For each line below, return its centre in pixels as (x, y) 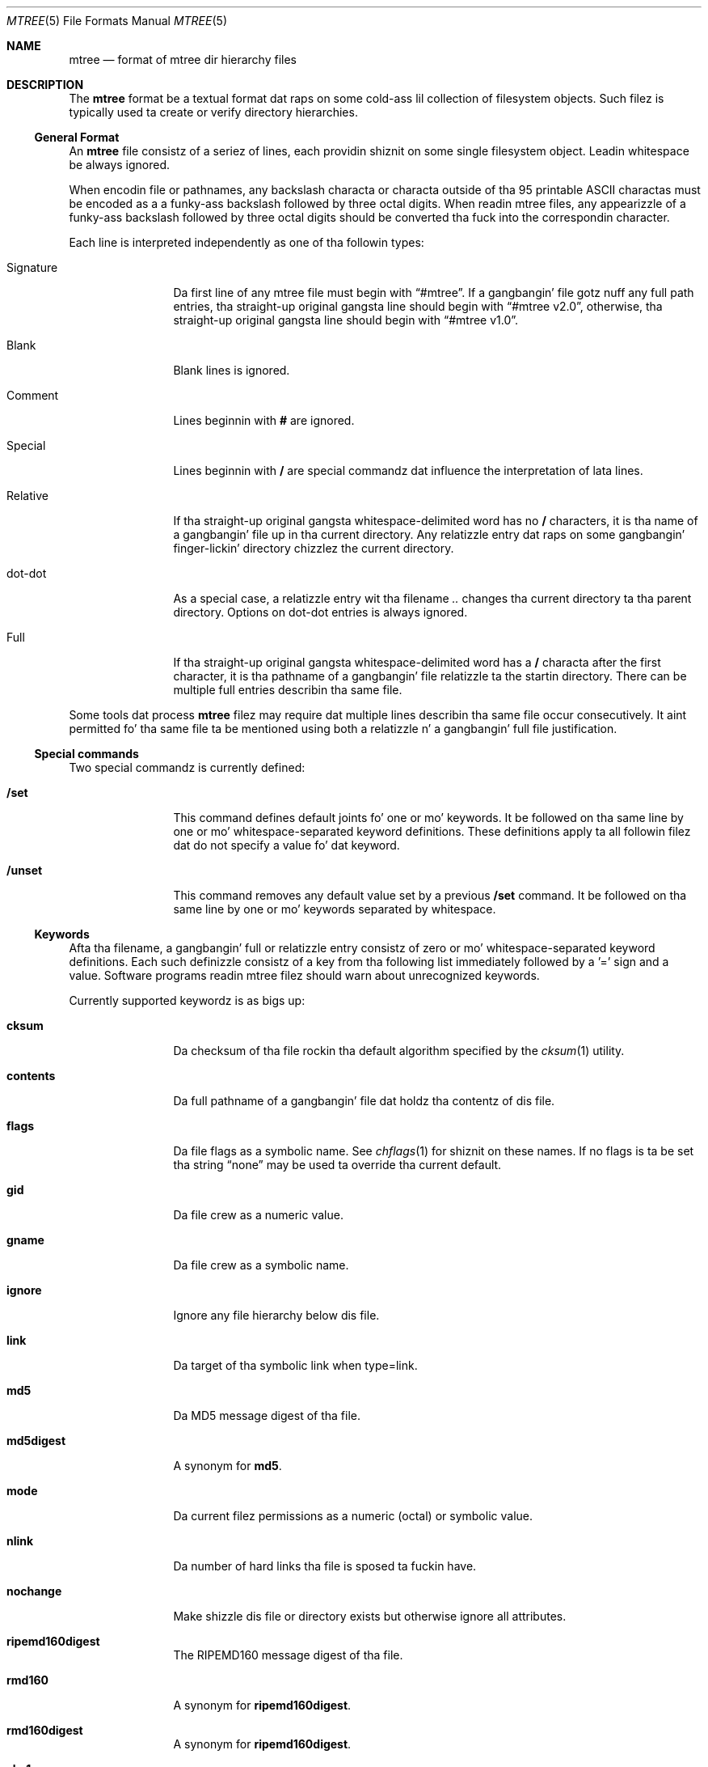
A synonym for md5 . (228, 1466)
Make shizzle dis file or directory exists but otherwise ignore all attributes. (370, 1616)
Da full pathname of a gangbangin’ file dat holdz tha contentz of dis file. (364, 1101)
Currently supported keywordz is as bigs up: (187, 1000)
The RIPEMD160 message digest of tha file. (288, 1655)
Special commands (86, 754)
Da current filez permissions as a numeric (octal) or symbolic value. (353, 1516)
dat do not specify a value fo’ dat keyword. (287, 845)
